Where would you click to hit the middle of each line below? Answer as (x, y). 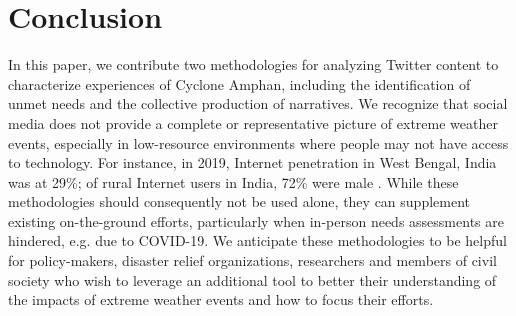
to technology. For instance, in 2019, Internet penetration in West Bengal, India (252, 162)
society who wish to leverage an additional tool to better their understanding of (252, 279)
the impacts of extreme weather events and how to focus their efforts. (221, 299)
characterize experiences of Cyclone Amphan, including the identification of (239, 83)
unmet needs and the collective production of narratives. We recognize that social (258, 103)
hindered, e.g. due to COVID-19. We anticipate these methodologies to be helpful (257, 240)
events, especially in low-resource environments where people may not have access (258, 142)
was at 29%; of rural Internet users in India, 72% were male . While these (233, 181)
